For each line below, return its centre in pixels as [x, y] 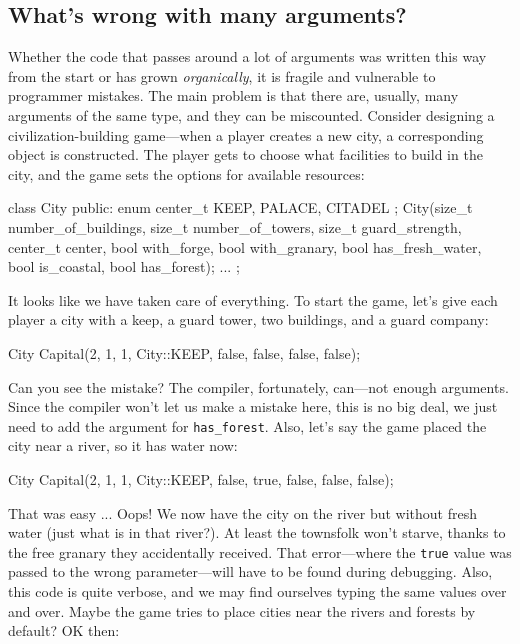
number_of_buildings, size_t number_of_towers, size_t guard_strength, [235, 226]
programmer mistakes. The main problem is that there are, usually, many [233, 95]
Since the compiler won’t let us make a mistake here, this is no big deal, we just [253, 406]
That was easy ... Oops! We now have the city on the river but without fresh [243, 512]
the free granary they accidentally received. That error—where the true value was [260, 551]
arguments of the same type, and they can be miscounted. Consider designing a [251, 114]
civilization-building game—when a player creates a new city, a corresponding [246, 134]
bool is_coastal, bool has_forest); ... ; [124, 266]
